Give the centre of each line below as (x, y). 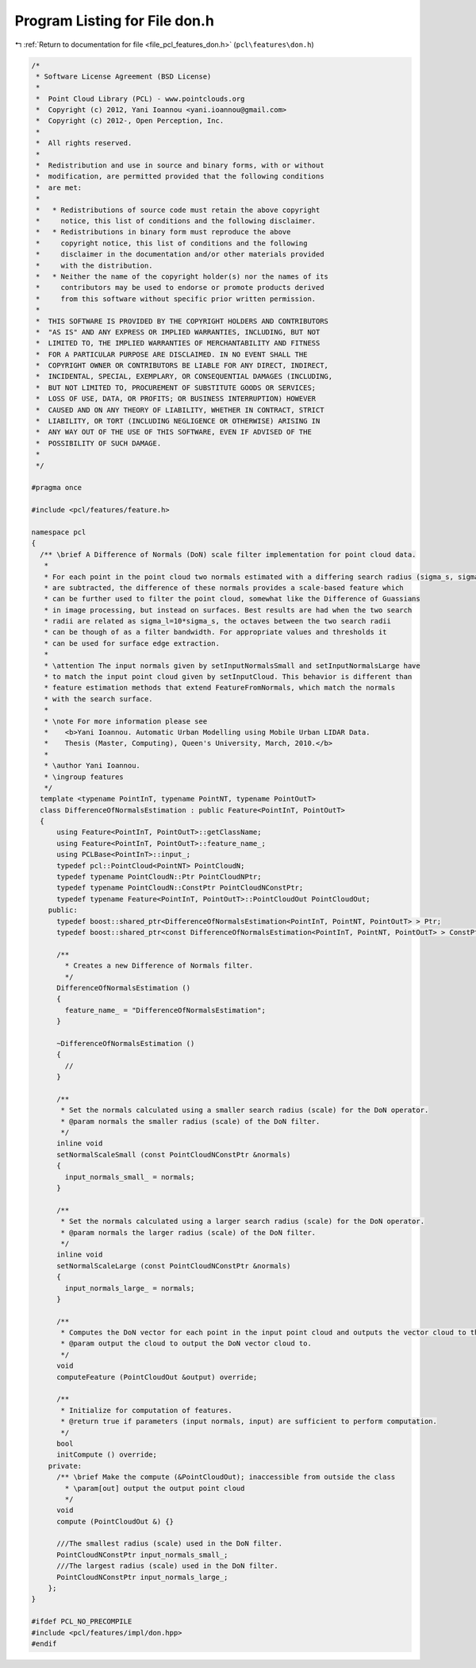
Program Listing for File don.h (114, 21)
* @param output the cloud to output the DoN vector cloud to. (186, 1344)
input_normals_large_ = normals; (130, 1288)
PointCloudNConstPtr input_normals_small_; (142, 1554)
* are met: (59, 187)
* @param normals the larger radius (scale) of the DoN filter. (188, 1232)
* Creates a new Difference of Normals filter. (159, 966)
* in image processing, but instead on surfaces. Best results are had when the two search (228, 610)
